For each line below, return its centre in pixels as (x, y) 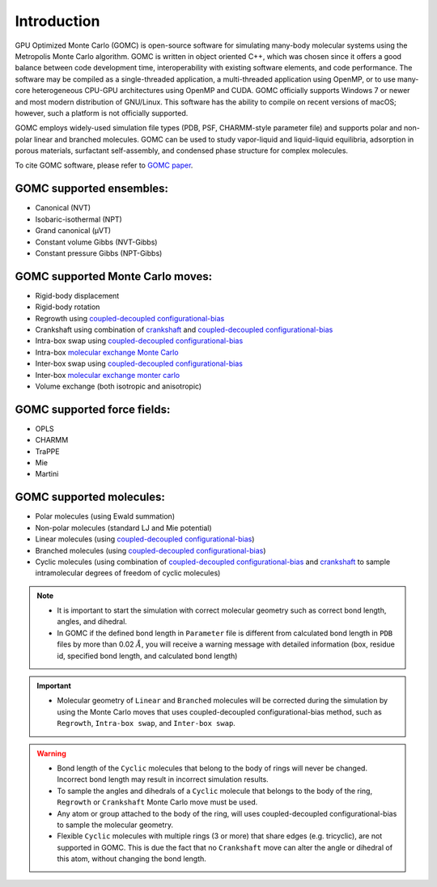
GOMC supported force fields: (93, 409)
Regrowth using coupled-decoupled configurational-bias (130, 318)
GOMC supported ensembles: (92, 189)
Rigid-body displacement (77, 295)
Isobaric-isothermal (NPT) (79, 219)
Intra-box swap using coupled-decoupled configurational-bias (139, 341)
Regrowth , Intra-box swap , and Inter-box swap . (146, 724)
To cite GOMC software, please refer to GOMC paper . (104, 165)
